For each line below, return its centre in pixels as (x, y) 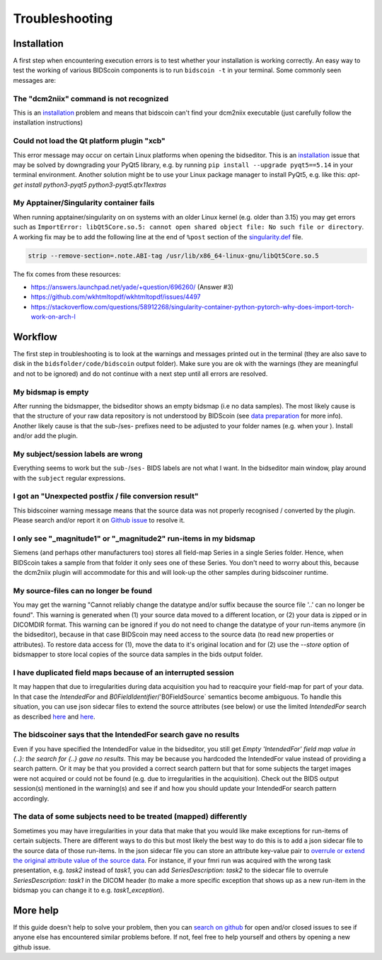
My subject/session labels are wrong (78, 454)
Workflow (35, 337)
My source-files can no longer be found (82, 590)
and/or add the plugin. (45, 436)
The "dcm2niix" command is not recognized (91, 98)
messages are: (35, 80)
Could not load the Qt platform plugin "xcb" (89, 141)
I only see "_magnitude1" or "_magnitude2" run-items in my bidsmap (134, 538)
